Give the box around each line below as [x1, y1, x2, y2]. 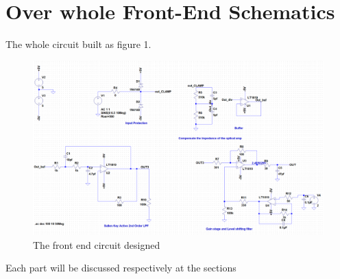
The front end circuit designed [33, 237, 160, 252]
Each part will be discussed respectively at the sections [5, 260, 236, 275]
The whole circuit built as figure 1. [5, 37, 151, 51]
